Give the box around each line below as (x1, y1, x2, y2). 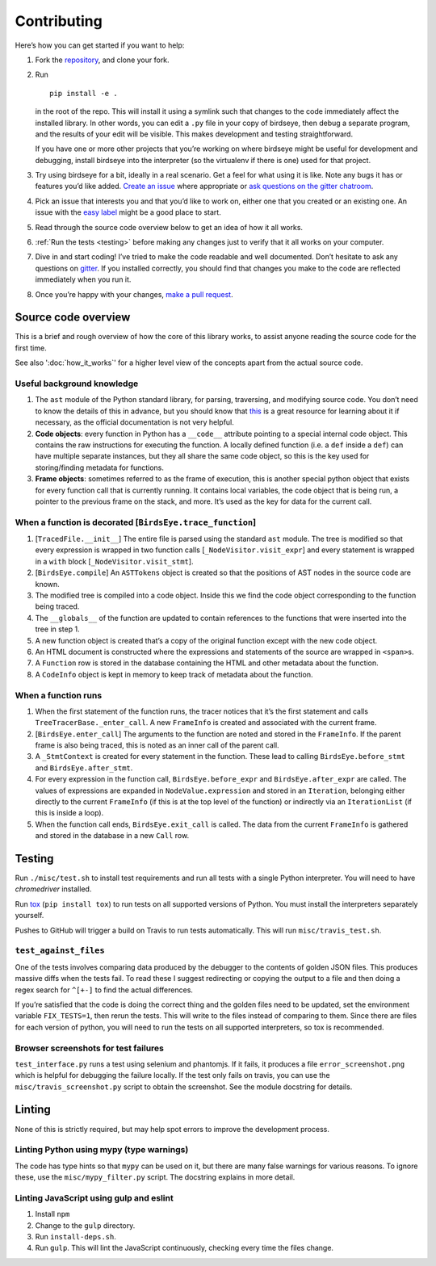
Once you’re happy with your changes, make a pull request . (35, 289, 233, 299)
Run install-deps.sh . (35, 1232, 116, 1242)
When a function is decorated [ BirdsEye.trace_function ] (15, 517, 257, 528)
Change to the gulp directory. (35, 1220, 136, 1230)
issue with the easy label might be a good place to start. (35, 208, 221, 217)
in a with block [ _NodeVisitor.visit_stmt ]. (35, 556, 194, 566)
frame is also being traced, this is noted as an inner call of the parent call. (35, 740, 279, 750)
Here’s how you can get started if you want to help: (15, 40, 185, 50)
